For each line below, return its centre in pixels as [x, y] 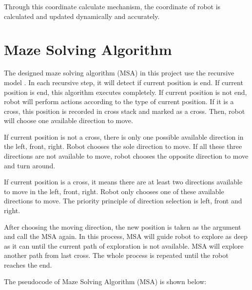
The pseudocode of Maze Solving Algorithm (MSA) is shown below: [105, 281]
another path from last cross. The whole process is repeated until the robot [116, 255]
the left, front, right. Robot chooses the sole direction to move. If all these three [123, 146]
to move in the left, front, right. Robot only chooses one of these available [114, 191]
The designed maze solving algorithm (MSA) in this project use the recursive [119, 73]
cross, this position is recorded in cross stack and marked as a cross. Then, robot [125, 111]
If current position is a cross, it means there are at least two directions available [123, 182]
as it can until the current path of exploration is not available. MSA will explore [124, 245]
